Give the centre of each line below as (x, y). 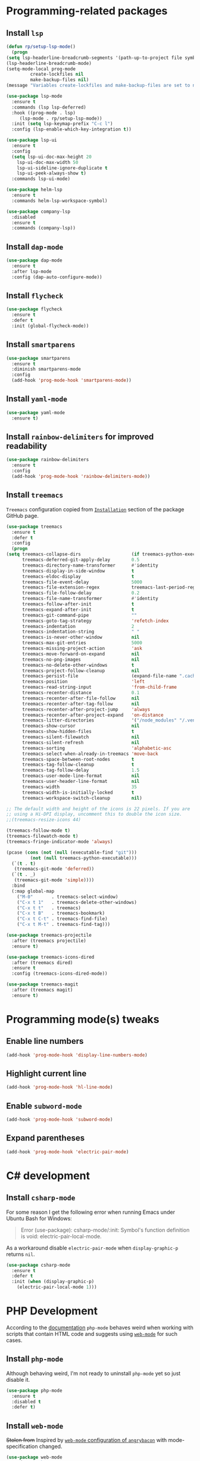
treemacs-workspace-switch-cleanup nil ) (82, 798)
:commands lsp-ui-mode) (41, 179)
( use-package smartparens (38, 358)
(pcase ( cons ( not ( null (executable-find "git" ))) (71, 852)
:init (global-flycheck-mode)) (50, 326)
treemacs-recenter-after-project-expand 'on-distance (93, 715)
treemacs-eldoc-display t (78, 576)
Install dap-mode (35, 246)
